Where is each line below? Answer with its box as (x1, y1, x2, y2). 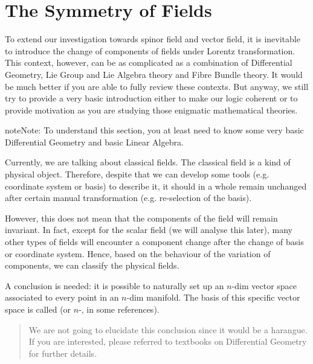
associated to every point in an (5, 291, 119, 304)
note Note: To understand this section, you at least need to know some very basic (5, 124, 304, 136)
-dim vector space (231, 279, 297, 292)
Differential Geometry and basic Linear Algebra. (5, 135, 184, 148)
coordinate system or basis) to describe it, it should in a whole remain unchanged (5, 179, 307, 192)
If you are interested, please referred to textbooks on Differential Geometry (28, 335, 307, 348)
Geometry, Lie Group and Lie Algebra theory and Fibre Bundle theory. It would (5, 68, 303, 80)
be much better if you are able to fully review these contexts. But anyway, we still (5, 80, 309, 92)
